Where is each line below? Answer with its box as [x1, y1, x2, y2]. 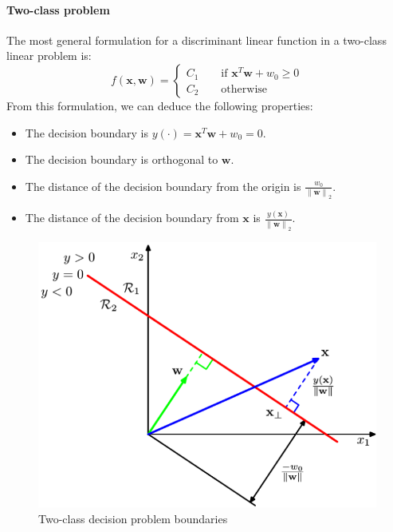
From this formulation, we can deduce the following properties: [6, 97, 313, 113]
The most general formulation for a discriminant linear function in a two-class [6, 31, 387, 48]
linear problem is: [6, 47, 92, 64]
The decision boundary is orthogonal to [25, 151, 218, 168]
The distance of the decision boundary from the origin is [25, 177, 301, 194]
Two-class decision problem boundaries [38, 510, 228, 526]
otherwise [221, 83, 268, 95]
